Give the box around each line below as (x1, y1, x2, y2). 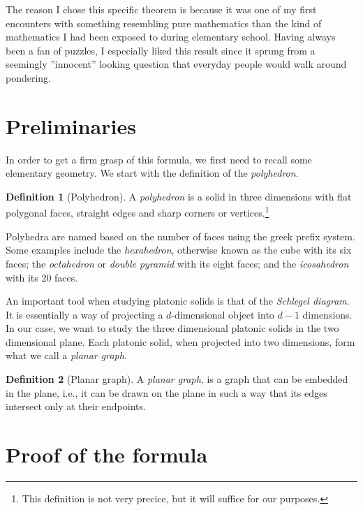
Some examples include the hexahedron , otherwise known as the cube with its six (6, 242, 352, 257)
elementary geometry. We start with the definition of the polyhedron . (6, 166, 299, 180)
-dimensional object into (171, 307, 274, 321)
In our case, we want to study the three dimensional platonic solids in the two (6, 321, 339, 335)
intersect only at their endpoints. (6, 399, 146, 414)
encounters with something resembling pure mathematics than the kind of (6, 15, 322, 30)
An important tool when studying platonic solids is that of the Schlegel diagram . (6, 293, 350, 308)
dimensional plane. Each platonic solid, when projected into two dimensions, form (6, 334, 355, 349)
